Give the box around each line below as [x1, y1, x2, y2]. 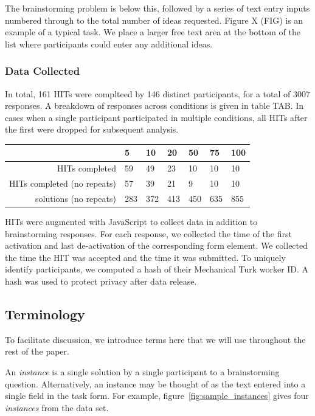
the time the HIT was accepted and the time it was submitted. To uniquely [5, 251, 286, 263]
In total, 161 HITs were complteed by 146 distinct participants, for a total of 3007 [5, 87, 310, 100]
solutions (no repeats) [35, 192, 116, 204]
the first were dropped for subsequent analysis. [5, 123, 179, 136]
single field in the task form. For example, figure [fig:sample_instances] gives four [5, 389, 309, 402]
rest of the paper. [5, 345, 69, 358]
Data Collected [5, 63, 80, 78]
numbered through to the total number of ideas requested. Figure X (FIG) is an [5, 13, 303, 26]
